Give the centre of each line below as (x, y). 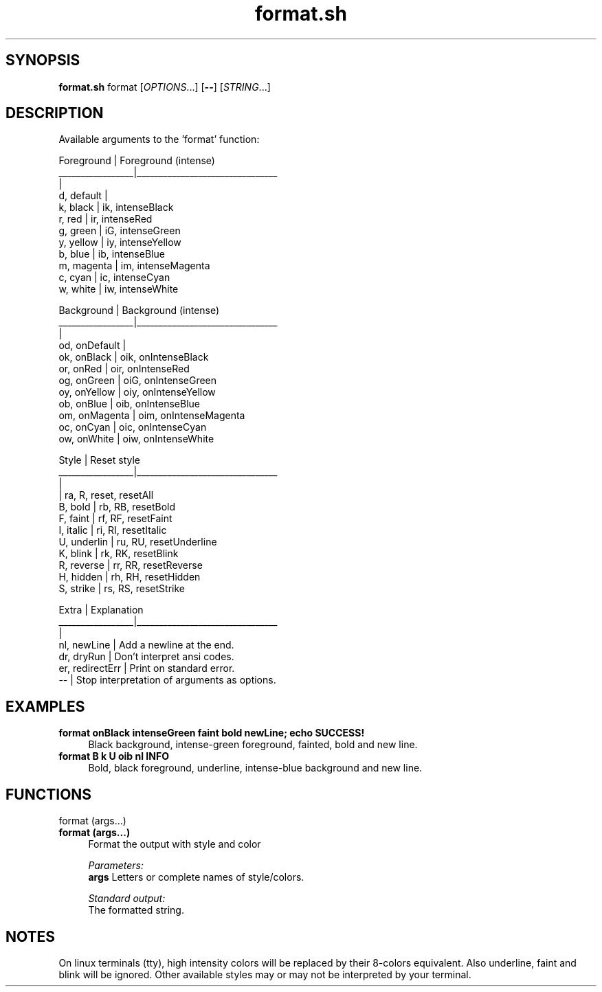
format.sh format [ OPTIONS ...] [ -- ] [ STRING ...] (165, 87)
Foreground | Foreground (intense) (137, 161)
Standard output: (127, 899)
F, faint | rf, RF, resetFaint (115, 519)
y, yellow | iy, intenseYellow (120, 243)
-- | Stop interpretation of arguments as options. (167, 680)
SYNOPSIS (43, 60)
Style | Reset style (100, 460)
